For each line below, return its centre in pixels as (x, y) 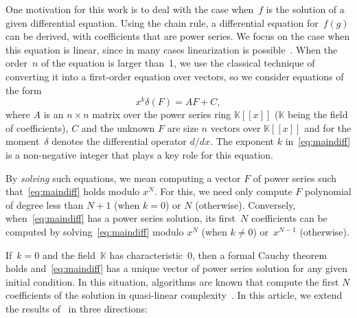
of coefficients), (37, 127)
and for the (328, 127)
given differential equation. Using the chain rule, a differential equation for (162, 22)
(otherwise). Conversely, (245, 204)
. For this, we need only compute (223, 191)
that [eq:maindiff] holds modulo (73, 191)
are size (183, 127)
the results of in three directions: (77, 308)
